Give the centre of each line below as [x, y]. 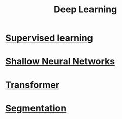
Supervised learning [49, 38]
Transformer [33, 85]
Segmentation [36, 108]
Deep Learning [85, 9]
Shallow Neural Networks [60, 62]
